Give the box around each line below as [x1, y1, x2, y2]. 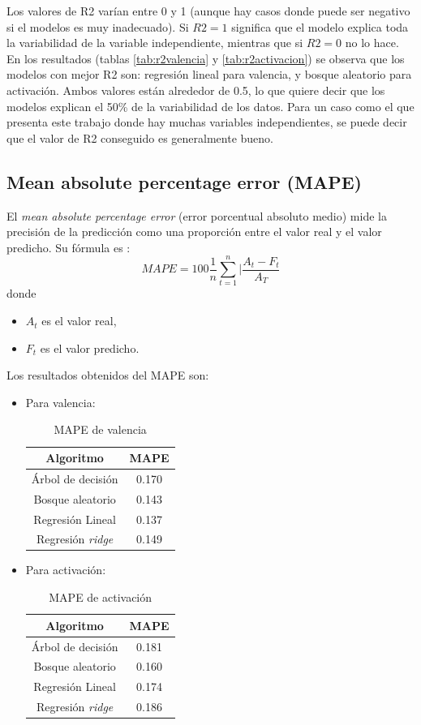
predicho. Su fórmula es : [6, 238, 131, 255]
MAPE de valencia [54, 421, 147, 438]
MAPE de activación [49, 589, 153, 606]
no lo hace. [345, 34, 399, 51]
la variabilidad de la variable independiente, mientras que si [6, 34, 303, 51]
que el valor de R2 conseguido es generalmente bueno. [6, 129, 273, 146]
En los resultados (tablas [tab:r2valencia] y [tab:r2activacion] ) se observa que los [6, 49, 405, 66]
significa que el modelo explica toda [231, 18, 409, 35]
